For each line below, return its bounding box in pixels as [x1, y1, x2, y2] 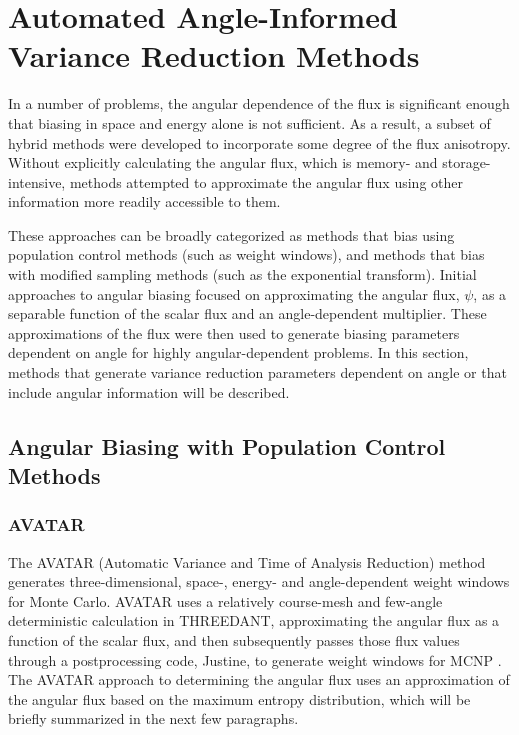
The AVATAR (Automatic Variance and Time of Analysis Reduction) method [8, 551, 486, 572]
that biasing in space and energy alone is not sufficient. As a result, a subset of [8, 112, 491, 133]
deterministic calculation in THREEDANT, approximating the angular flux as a [8, 610, 500, 631]
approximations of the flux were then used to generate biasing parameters [8, 322, 460, 343]
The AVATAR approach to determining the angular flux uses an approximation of [8, 669, 510, 690]
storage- [442, 152, 491, 173]
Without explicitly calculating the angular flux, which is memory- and [8, 152, 438, 173]
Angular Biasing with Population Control [8, 430, 446, 461]
